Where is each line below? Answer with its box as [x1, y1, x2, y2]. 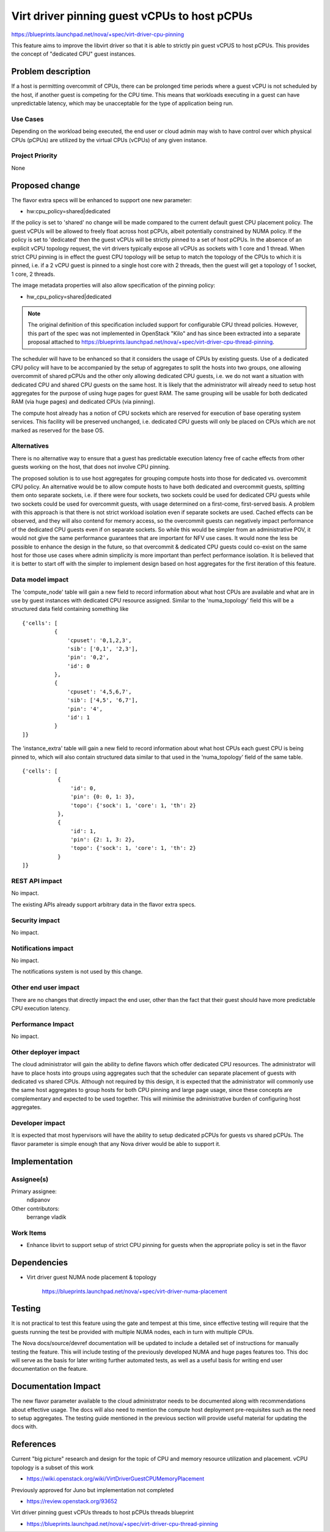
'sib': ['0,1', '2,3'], [67, 645, 139, 652]
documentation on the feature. [11, 1365, 88, 1373]
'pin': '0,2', [67, 654, 109, 661]
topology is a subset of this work [11, 1463, 94, 1471]
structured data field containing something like [11, 605, 129, 613]
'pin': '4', [67, 705, 103, 712]
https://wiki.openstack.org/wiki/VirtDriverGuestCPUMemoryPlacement [26, 1475, 205, 1482]
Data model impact [11, 575, 69, 584]
